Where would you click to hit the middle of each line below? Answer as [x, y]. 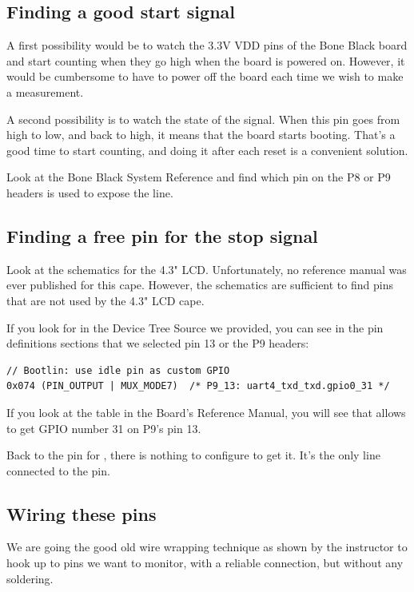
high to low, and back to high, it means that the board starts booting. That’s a [201, 135]
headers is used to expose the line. [90, 192]
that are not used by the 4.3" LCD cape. [105, 300]
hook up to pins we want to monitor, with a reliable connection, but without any [205, 563]
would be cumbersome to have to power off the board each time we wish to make [205, 76]
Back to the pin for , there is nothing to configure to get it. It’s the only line [193, 455]
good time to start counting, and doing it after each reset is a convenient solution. [207, 150]
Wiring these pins [82, 513]
